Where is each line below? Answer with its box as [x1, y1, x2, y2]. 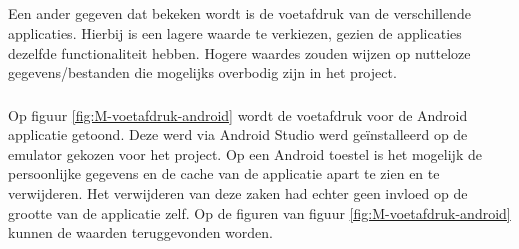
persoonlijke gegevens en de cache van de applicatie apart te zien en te [8, 163, 440, 184]
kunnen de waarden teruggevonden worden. [8, 222, 273, 243]
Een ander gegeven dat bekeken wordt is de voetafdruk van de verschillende [8, 3, 471, 24]
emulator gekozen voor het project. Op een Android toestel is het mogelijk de [8, 143, 482, 164]
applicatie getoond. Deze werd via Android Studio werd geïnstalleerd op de [8, 124, 468, 145]
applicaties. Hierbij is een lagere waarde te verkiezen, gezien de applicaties [8, 22, 462, 43]
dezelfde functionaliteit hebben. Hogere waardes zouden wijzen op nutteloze [8, 42, 471, 63]
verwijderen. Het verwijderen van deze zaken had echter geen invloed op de [8, 183, 468, 204]
